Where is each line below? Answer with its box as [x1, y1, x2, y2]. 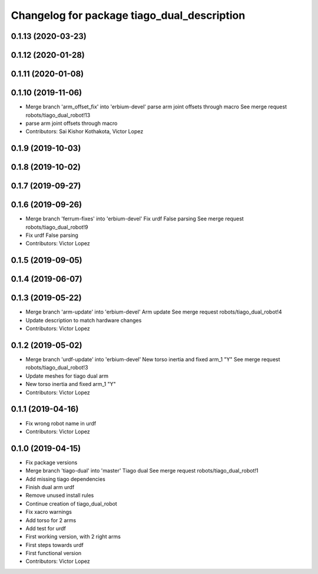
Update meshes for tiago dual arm [25, 372, 109, 380]
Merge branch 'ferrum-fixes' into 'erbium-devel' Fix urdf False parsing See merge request [25, 215, 244, 222]
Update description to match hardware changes [25, 316, 142, 324]
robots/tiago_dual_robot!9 [25, 223, 88, 230]
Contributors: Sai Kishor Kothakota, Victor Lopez [25, 128, 144, 135]
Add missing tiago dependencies [25, 475, 105, 483]
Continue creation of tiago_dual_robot [25, 500, 117, 507]
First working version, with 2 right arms [25, 533, 121, 540]
